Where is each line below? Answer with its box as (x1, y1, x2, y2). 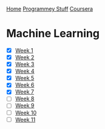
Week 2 (15, 54, 35, 61)
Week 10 (15, 109, 37, 116)
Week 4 (15, 67, 35, 75)
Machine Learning (6, 27, 100, 40)
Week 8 (15, 95, 35, 103)
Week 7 (15, 88, 35, 95)
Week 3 (15, 61, 35, 68)
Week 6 (15, 81, 35, 89)
